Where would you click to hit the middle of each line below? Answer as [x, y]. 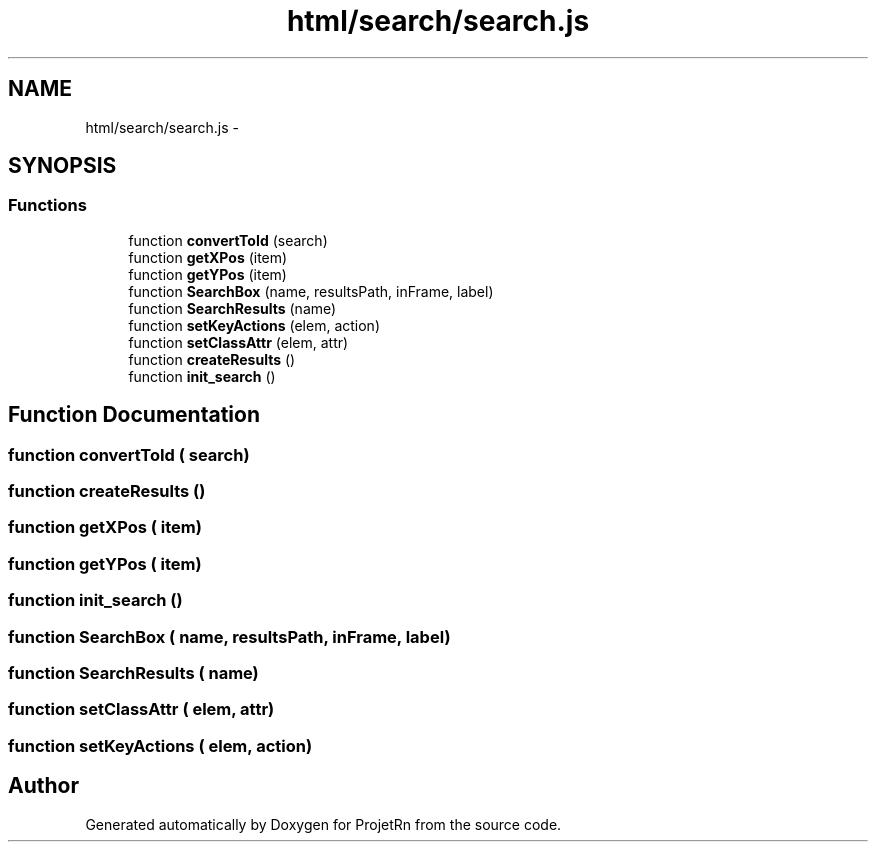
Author [43, 786]
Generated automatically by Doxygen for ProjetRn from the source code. [323, 824]
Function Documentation [134, 415]
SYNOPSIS [62, 166]
